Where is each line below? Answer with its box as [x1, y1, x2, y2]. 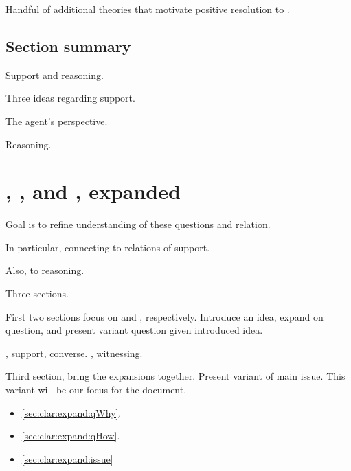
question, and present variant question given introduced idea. [5, 323, 263, 337]
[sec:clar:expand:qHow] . [21, 428, 120, 443]
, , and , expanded [5, 177, 181, 205]
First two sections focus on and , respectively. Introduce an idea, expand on [5, 309, 324, 323]
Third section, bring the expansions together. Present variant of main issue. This [5, 369, 346, 383]
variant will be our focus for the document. [5, 382, 187, 397]
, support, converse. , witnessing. [5, 345, 143, 360]
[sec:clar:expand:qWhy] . [21, 405, 122, 420]
